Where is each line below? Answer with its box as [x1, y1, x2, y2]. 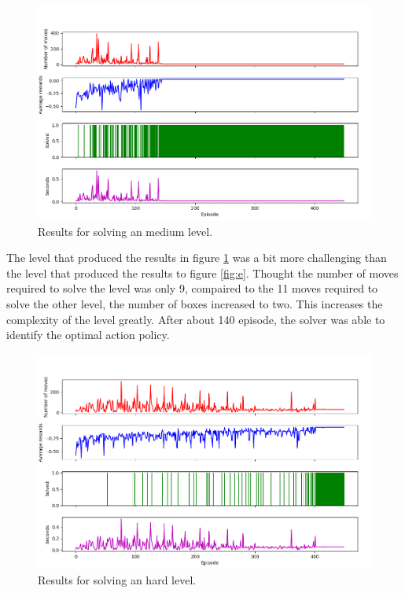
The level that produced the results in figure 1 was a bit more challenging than [6, 249, 387, 266]
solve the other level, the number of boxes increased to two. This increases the [6, 295, 383, 311]
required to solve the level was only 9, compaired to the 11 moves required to [6, 280, 378, 296]
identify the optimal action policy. [6, 326, 170, 343]
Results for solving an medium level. [38, 223, 213, 239]
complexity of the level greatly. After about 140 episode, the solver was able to [6, 311, 385, 327]
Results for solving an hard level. [38, 571, 197, 587]
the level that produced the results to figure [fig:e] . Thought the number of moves [6, 264, 399, 281]
